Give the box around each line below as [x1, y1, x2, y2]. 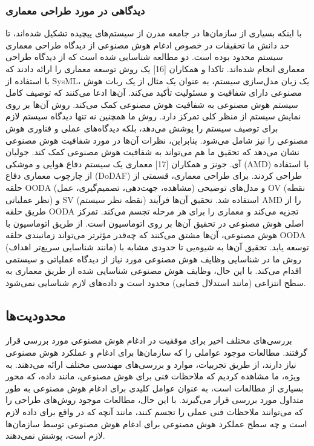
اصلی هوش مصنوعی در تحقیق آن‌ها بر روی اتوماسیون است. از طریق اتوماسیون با [5, 216, 304, 229]
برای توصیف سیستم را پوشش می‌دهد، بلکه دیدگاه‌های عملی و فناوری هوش [5, 121, 278, 134]
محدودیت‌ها [5, 305, 66, 324]
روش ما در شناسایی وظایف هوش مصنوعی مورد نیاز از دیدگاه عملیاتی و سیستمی [5, 252, 301, 265]
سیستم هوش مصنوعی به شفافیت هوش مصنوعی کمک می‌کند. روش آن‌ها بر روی [5, 98, 298, 110]
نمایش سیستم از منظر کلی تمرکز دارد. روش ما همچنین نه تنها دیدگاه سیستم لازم [5, 110, 301, 122]
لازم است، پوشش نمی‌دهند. [5, 429, 105, 442]
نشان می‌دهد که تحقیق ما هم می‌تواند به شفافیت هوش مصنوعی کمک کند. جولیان [5, 145, 299, 158]
